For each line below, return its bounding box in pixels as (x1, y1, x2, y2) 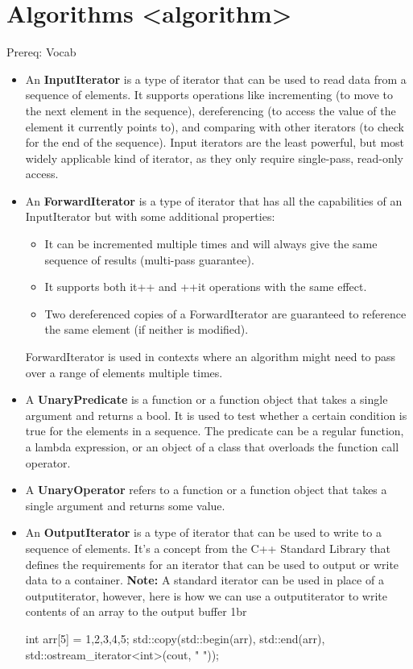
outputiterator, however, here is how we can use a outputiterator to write (25, 587, 387, 604)
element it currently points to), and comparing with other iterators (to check (25, 118, 404, 135)
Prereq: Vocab (6, 44, 76, 60)
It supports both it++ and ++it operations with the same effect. (44, 278, 367, 295)
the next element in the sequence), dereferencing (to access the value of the (25, 102, 396, 118)
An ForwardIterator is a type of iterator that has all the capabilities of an (25, 192, 403, 209)
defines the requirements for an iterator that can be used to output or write (25, 555, 399, 572)
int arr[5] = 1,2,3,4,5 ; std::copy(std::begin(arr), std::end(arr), (25, 630, 325, 646)
